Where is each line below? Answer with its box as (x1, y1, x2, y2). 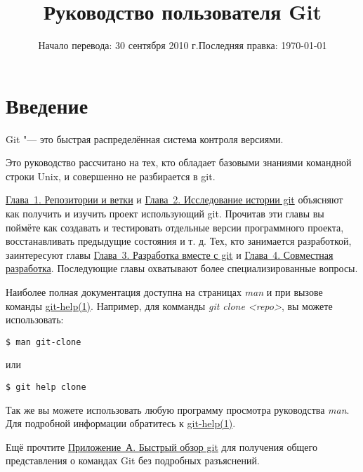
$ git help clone (6, 382, 86, 393)
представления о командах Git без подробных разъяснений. (6, 453, 260, 468)
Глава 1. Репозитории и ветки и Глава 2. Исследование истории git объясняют (6, 192, 343, 207)
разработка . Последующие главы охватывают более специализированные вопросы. (6, 261, 358, 276)
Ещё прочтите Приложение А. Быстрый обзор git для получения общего (6, 439, 317, 454)
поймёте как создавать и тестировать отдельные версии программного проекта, (6, 220, 344, 234)
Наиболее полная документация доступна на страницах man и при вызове (6, 285, 323, 299)
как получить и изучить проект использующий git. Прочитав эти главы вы (6, 206, 324, 221)
